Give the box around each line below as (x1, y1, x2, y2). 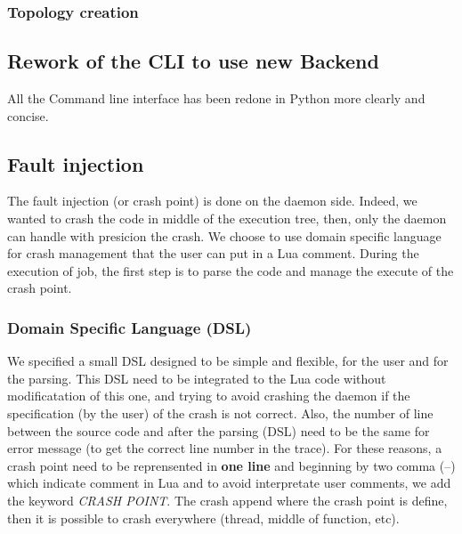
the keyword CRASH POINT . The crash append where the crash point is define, (7, 490, 448, 509)
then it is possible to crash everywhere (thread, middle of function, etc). (7, 508, 400, 527)
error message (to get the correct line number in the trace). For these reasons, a (7, 439, 442, 457)
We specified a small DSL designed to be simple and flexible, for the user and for (7, 352, 449, 370)
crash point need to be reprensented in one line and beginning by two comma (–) (7, 456, 456, 474)
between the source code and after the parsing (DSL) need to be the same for (7, 421, 430, 440)
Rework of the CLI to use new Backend (7, 47, 379, 75)
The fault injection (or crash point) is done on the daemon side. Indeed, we (7, 191, 417, 210)
